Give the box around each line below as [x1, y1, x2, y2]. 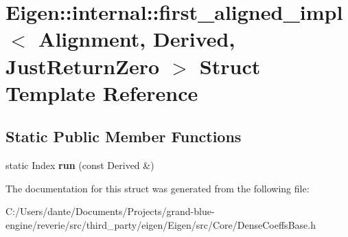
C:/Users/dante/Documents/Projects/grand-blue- [5, 204, 215, 218]
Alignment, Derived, [38, 25, 235, 53]
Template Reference [5, 78, 198, 106]
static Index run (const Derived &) [5, 158, 154, 172]
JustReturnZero [5, 52, 160, 80]
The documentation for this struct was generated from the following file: [5, 181, 310, 195]
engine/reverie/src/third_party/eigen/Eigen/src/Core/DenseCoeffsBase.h [5, 217, 316, 232]
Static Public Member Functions [5, 126, 242, 147]
